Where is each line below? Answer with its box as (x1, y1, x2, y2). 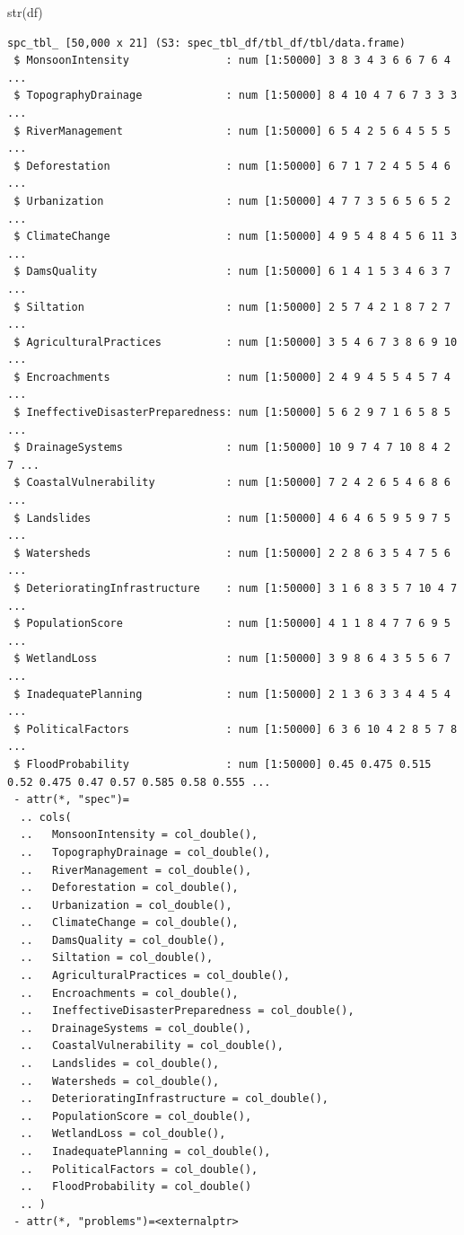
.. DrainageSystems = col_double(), (20, 1021, 252, 1035)
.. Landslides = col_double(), (20, 1057, 220, 1071)
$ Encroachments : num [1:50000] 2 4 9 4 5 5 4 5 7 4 (13, 370, 451, 384)
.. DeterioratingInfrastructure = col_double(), (20, 1092, 328, 1106)
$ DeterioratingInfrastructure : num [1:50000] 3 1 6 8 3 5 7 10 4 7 (13, 582, 458, 595)
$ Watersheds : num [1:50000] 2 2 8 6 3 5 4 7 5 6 (13, 546, 451, 560)
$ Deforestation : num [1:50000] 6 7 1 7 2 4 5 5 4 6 (13, 159, 451, 172)
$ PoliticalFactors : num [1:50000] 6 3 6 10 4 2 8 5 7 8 (13, 722, 458, 736)
